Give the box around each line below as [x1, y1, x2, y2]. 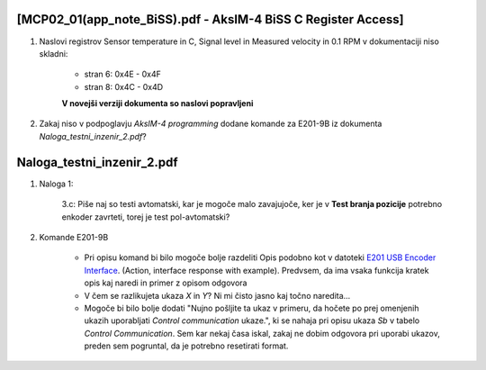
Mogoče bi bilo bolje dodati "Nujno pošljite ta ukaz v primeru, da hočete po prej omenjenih [84, 302, 419, 313]
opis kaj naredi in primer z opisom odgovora [84, 277, 247, 288]
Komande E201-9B [39, 231, 109, 242]
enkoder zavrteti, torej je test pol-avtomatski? [61, 212, 230, 222]
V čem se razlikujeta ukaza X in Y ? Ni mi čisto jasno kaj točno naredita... [84, 290, 351, 301]
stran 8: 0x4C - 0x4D [84, 81, 164, 92]
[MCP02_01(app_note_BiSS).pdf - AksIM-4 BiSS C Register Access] [16, 12, 404, 27]
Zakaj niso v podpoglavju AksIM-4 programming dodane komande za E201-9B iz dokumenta [39, 118, 382, 130]
